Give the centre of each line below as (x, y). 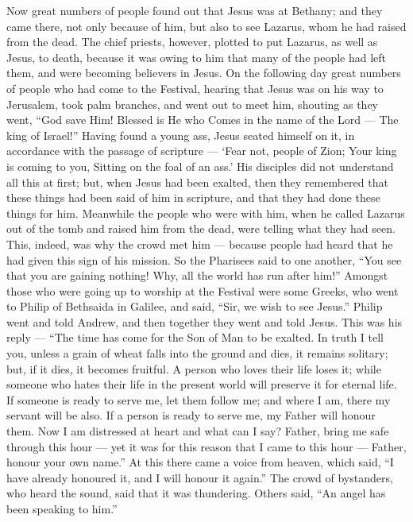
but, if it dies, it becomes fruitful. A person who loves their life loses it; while (194, 368)
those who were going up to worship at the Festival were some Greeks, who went (203, 290)
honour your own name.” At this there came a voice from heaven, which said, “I (200, 462)
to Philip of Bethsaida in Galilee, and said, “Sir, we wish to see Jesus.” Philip (195, 306)
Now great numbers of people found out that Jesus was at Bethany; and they (195, 10)
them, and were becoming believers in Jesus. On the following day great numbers (204, 73)
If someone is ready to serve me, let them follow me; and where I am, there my (199, 399)
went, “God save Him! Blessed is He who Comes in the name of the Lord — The (203, 120)
